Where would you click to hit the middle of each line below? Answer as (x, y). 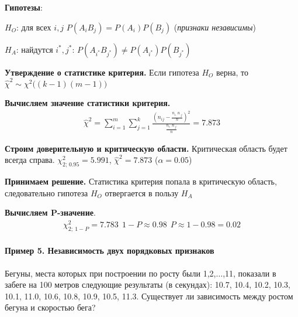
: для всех (34, 27)
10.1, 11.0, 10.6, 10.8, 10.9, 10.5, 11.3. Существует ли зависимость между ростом (149, 296)
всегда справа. (30, 160)
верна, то (232, 72)
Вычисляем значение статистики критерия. (88, 102)
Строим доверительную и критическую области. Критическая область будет (146, 148)
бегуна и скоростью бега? (50, 307)
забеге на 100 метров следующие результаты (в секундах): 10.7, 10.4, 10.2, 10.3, (148, 284)
